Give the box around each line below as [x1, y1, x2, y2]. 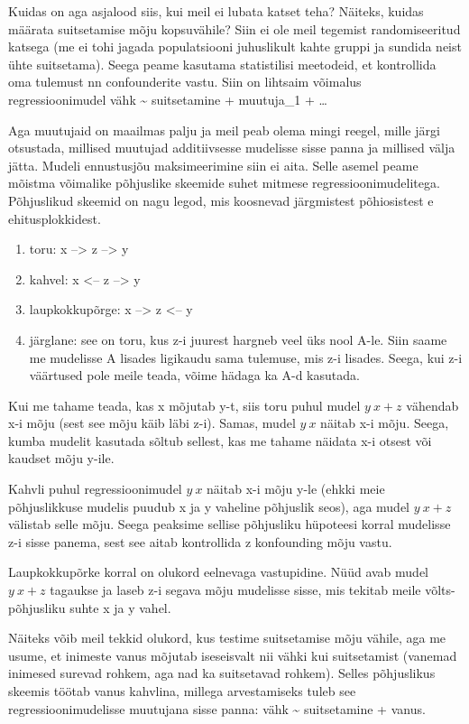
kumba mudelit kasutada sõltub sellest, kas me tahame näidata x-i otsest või [8, 431, 432, 450]
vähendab [406, 395, 459, 414]
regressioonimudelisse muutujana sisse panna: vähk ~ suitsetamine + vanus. [8, 699, 426, 718]
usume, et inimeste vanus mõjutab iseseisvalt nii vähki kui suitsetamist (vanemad [8, 645, 457, 664]
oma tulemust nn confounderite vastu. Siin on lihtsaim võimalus [8, 72, 362, 91]
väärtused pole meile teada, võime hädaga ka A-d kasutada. [29, 366, 360, 385]
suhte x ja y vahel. [69, 598, 171, 617]
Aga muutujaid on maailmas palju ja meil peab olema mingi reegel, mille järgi [8, 120, 440, 139]
